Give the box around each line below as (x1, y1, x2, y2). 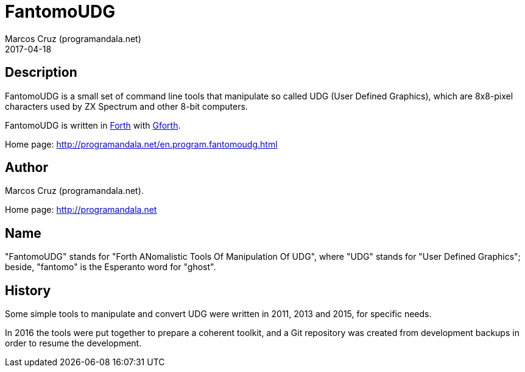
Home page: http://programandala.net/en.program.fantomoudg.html (5, 138, 278, 149)
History (5, 282, 51, 298)
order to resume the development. (5, 338, 142, 349)
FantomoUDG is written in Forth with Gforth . (5, 120, 181, 131)
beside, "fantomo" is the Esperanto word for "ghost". (5, 262, 216, 273)
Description (5, 65, 77, 80)
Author (5, 160, 48, 176)
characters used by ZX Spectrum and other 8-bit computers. (5, 101, 248, 112)
